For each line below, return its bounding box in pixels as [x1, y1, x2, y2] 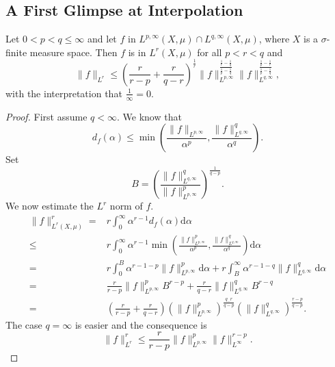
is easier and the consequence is [75, 317, 207, 331]
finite [5, 45, 27, 59]
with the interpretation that [5, 86, 122, 100]
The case [5, 317, 42, 331]
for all [197, 45, 222, 59]
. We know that [116, 109, 182, 123]
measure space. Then [29, 45, 118, 59]
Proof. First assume [5, 109, 88, 123]
